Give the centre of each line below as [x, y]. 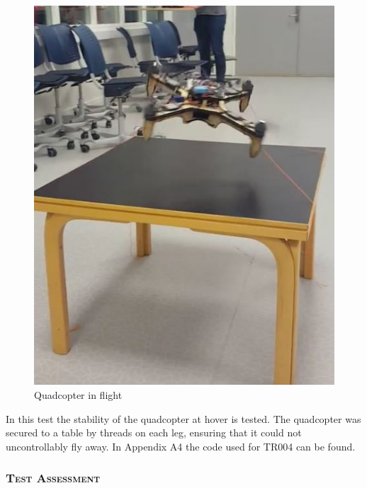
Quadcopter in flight [78, 395]
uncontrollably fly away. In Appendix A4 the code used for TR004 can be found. [181, 446]
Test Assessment [53, 478]
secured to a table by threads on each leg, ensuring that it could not [154, 432]
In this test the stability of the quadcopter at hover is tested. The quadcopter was [183, 418]
